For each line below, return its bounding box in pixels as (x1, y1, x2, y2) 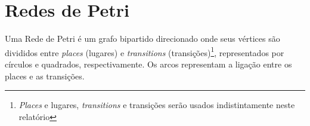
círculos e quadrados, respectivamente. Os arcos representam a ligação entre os (5, 57, 292, 70)
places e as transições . (5, 69, 85, 82)
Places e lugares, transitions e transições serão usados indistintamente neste (18, 99, 295, 111)
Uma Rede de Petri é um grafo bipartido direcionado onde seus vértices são (5, 32, 280, 45)
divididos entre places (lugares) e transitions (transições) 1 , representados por (5, 44, 284, 59)
